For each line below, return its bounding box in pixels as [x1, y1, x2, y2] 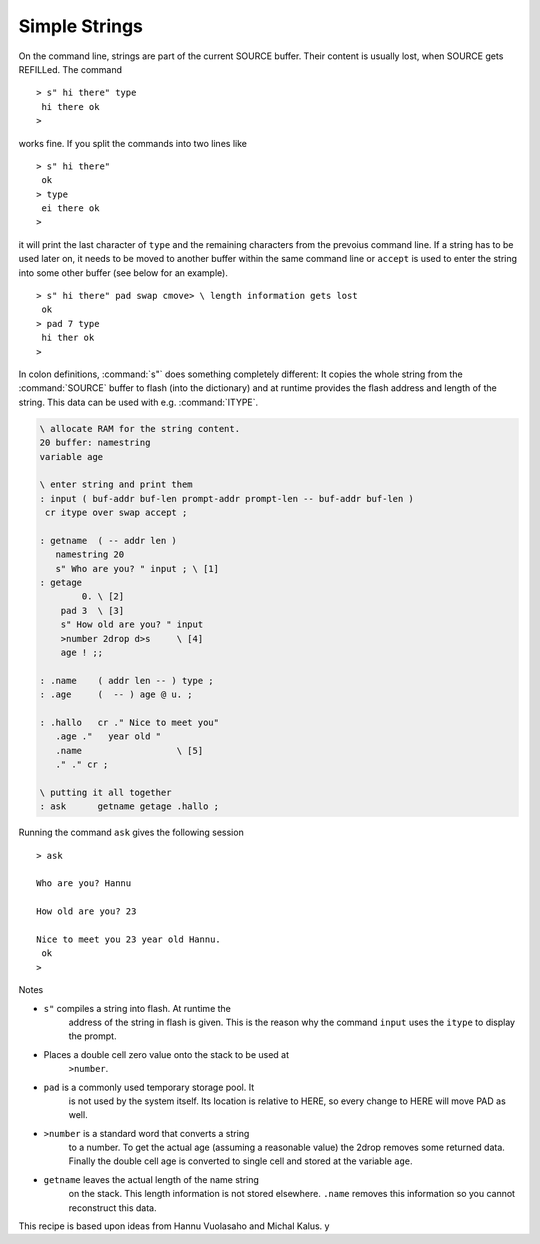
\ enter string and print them [39, 479, 194, 490]
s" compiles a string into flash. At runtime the [43, 1002, 232, 1014]
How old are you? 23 [36, 906, 137, 917]
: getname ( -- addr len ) [39, 535, 177, 546]
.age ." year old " [55, 731, 162, 742]
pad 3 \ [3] [60, 605, 125, 616]
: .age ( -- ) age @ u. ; [39, 689, 194, 700]
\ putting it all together [39, 786, 172, 798]
